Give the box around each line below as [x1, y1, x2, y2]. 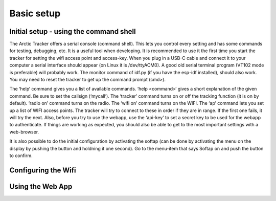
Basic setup [9, 8, 61, 19]
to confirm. [9, 152, 33, 159]
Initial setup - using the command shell [9, 27, 136, 36]
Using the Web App [9, 182, 73, 191]
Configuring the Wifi [9, 166, 76, 174]
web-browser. [9, 128, 39, 135]
